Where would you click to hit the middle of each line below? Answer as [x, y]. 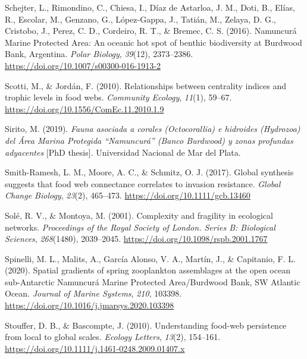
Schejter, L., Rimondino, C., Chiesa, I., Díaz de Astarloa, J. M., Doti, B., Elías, [150, 7]
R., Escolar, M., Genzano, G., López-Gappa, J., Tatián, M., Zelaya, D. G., [140, 19]
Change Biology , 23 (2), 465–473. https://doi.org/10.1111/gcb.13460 [128, 195]
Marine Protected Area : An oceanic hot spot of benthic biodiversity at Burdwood [153, 42]
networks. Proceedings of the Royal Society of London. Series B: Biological [140, 227]
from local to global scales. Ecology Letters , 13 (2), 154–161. [113, 337]
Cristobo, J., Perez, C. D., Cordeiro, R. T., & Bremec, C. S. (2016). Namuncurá [151, 31]
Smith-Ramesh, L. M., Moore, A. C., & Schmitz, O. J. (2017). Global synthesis [149, 172]
